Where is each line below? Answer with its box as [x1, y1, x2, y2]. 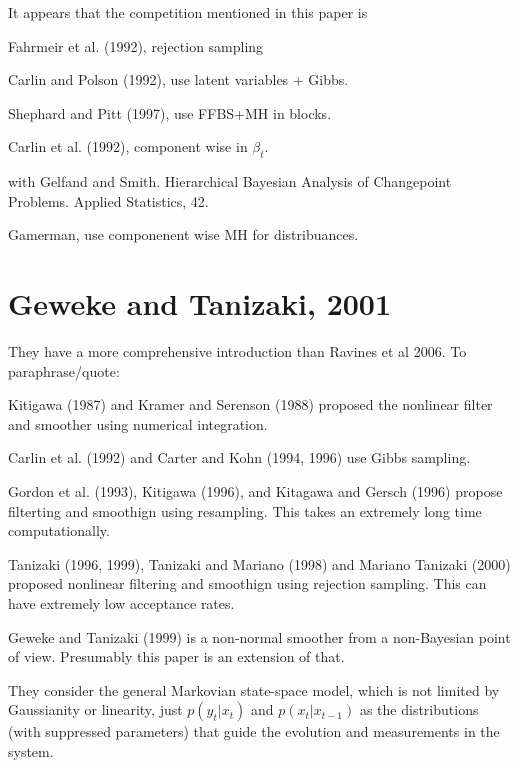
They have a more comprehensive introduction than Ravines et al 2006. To [8, 341, 467, 362]
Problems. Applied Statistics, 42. [8, 190, 209, 211]
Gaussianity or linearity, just [8, 699, 183, 720]
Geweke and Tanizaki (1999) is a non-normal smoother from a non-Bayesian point [8, 626, 511, 647]
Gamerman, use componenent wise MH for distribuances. [8, 224, 359, 245]
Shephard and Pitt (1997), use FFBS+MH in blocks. [8, 102, 332, 123]
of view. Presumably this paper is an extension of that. [8, 646, 345, 667]
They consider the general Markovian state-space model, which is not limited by [8, 679, 500, 700]
